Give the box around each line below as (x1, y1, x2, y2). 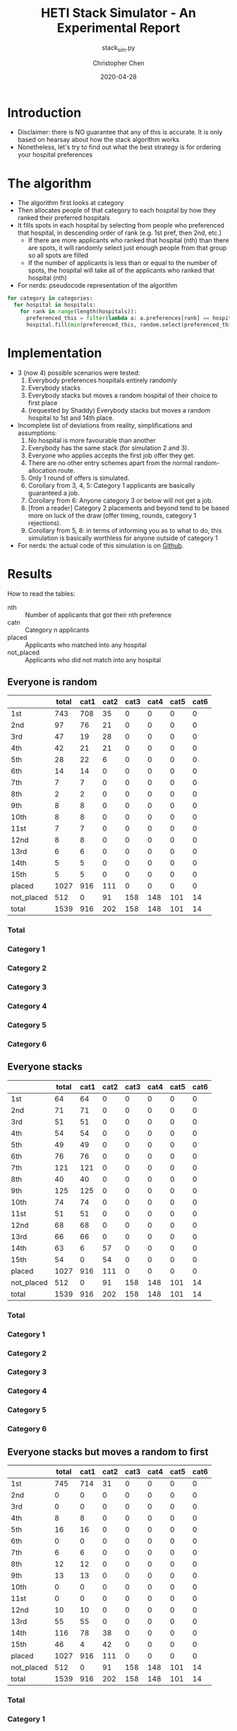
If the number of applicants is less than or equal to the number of (28, 259, 217, 267)
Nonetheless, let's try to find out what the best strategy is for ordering (17, 143, 221, 151)
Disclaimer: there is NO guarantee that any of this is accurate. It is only (17, 128, 223, 136)
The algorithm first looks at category (17, 199, 124, 207)
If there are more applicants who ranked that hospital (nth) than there (28, 236, 229, 245)
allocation (28, 466, 57, 474)
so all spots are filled (28, 251, 89, 259)
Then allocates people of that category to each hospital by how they (17, 206, 217, 215)
